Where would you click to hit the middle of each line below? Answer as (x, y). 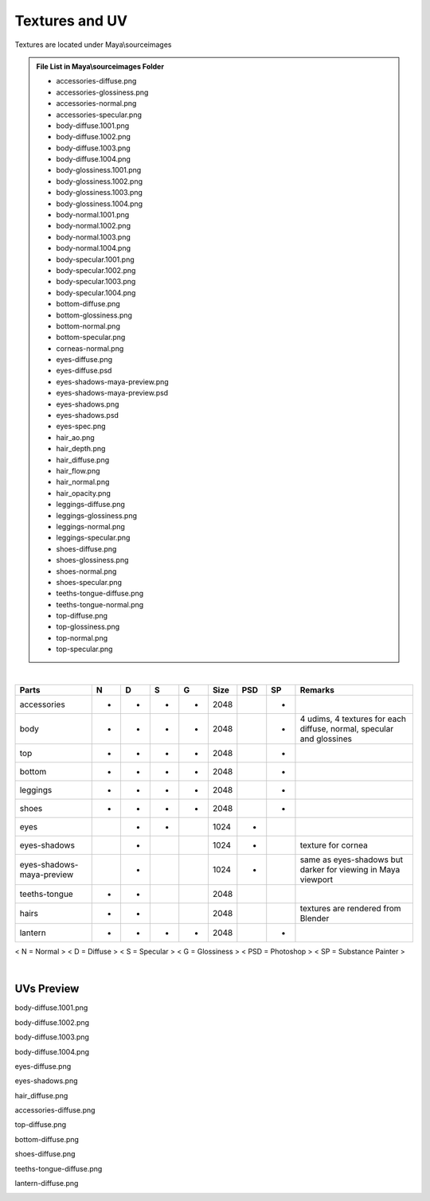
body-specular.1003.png (96, 282)
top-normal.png (82, 638)
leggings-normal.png (90, 526)
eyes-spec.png (81, 427)
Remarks (317, 690)
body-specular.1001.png (95, 259)
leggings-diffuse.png (90, 505)
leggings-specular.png (93, 538)
